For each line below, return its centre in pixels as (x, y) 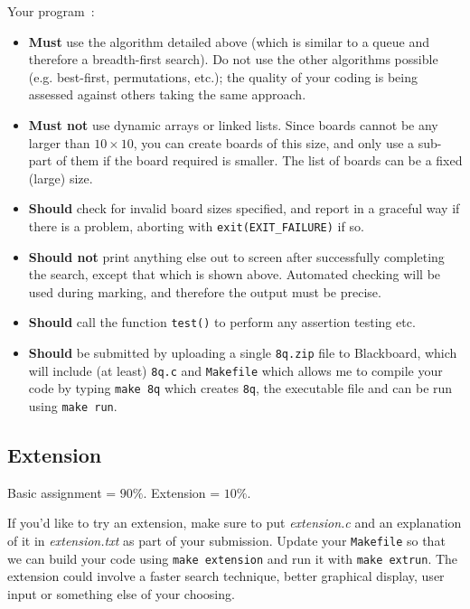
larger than (59, 142)
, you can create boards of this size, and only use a (274, 142)
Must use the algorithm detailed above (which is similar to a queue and (229, 41)
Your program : (51, 11)
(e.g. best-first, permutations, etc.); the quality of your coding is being (223, 76)
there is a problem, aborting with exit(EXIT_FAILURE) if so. (196, 225)
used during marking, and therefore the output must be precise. (205, 291)
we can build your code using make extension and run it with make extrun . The (233, 558)
